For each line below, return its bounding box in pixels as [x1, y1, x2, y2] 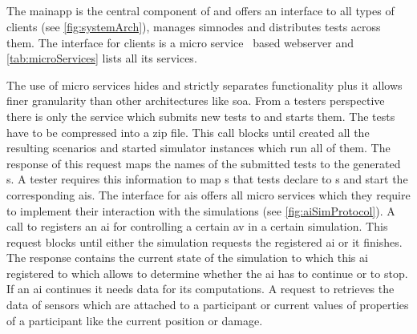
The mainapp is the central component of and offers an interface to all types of [6, 2, 395, 19]
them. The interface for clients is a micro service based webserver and [6, 34, 354, 50]
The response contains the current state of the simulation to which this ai [6, 249, 368, 266]
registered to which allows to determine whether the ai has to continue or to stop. [6, 264, 408, 281]
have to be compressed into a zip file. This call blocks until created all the [6, 123, 370, 140]
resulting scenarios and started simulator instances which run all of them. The [6, 139, 391, 156]
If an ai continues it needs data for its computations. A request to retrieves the [6, 280, 395, 297]
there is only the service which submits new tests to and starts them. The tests [6, 107, 395, 124]
